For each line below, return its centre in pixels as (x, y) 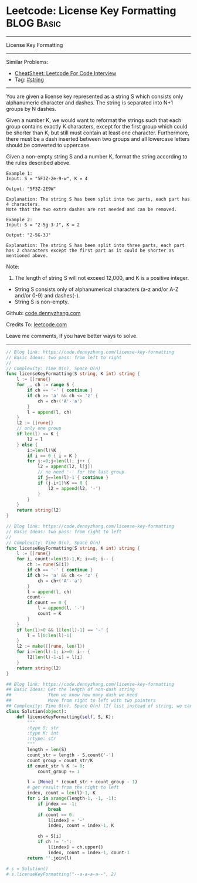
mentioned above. (27, 256)
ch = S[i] (49, 836)
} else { (27, 445)
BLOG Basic (34, 23)
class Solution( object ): (36, 711)
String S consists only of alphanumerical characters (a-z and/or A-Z (96, 289)
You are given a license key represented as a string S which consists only (95, 96)
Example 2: (19, 219)
